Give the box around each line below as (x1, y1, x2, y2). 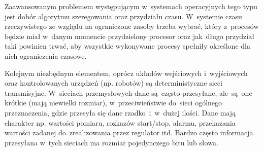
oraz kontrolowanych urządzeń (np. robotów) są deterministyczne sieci (5, 78, 222, 88)
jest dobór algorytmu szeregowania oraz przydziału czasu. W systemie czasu (5, 11, 242, 21)
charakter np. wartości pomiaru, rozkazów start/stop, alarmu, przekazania (5, 117, 236, 128)
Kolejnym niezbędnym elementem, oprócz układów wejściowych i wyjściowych (5, 67, 248, 78)
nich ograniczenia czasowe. (5, 50, 87, 61)
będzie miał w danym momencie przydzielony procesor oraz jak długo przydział (5, 30, 254, 41)
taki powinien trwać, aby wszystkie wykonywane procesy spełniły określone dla (5, 41, 250, 51)
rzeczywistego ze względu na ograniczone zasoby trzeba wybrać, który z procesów (5, 21, 259, 31)
